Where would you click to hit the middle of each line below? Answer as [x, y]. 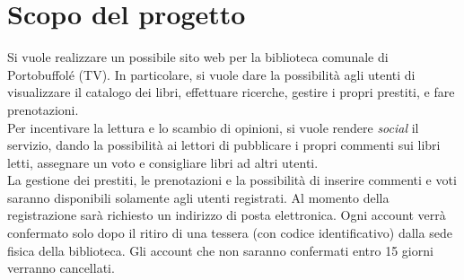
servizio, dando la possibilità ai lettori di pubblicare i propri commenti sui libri [224, 145]
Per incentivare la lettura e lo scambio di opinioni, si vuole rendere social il [213, 127]
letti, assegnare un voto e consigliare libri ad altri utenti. [163, 162]
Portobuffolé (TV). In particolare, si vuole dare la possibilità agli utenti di [211, 74]
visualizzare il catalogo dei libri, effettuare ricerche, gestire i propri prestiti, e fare [231, 92]
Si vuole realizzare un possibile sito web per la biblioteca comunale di [198, 57]
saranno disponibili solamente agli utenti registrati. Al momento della [198, 197]
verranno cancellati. [61, 268]
